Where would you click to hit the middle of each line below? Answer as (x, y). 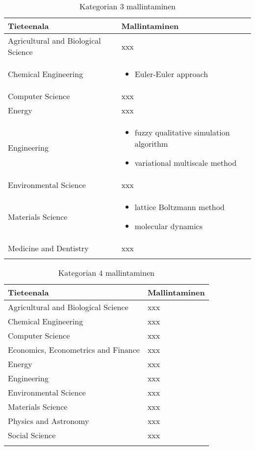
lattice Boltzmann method (179, 207)
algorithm (151, 144)
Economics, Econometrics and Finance (74, 350)
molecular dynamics (168, 226)
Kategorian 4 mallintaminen (106, 273)
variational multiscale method (186, 163)
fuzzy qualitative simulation (182, 132)
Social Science (32, 435)
